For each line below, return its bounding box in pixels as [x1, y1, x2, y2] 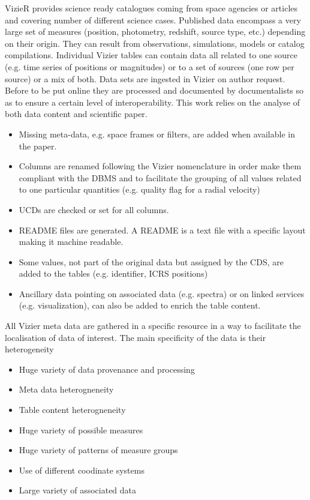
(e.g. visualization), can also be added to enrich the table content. [19, 299, 261, 312]
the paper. [19, 139, 57, 152]
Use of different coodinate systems [19, 463, 145, 476]
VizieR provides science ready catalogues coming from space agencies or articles [5, 2, 298, 14]
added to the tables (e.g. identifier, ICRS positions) [19, 267, 208, 280]
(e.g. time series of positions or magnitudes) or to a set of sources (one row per [5, 60, 294, 73]
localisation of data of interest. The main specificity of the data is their [5, 331, 266, 343]
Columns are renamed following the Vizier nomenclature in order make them [19, 160, 302, 172]
